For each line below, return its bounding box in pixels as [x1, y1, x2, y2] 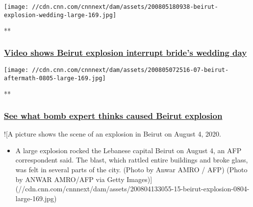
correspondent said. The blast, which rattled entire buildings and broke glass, [15, 155, 248, 165]
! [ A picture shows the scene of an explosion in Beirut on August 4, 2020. [4, 129, 221, 139]
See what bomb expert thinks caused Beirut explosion [4, 109, 223, 121]
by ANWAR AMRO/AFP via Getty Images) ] [15, 174, 152, 184]
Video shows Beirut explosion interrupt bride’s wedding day [4, 46, 247, 58]
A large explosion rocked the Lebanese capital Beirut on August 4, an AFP [15, 145, 242, 155]
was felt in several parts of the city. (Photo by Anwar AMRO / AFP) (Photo [15, 164, 248, 175]
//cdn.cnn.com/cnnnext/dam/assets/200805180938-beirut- [32, 3, 218, 10]
